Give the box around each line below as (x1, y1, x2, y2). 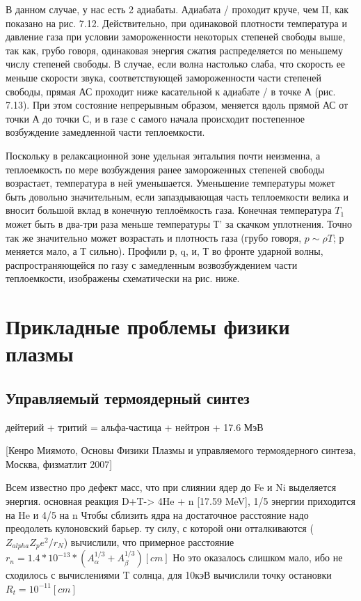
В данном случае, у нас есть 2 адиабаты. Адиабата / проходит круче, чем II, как (6, 2, 348, 16)
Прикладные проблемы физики (6, 312, 290, 341)
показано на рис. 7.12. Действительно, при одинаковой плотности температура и (6, 15, 347, 30)
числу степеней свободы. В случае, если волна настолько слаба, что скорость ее (6, 56, 346, 71)
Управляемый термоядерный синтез (6, 387, 250, 408)
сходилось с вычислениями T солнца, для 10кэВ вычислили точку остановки (6, 568, 332, 582)
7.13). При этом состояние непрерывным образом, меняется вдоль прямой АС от (6, 97, 348, 112)
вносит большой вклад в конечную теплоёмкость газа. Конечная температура (6, 203, 332, 217)
